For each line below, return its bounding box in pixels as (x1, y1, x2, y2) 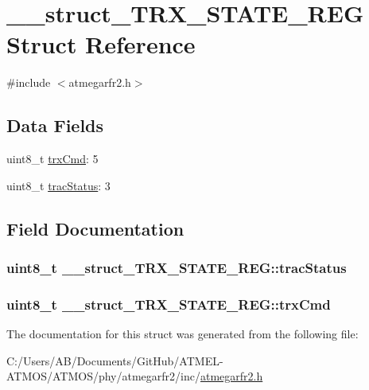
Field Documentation (6, 216, 184, 240)
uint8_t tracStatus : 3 (6, 177, 111, 193)
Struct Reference (6, 28, 196, 60)
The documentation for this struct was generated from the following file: (6, 326, 359, 342)
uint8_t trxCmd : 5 (6, 150, 99, 167)
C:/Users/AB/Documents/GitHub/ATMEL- (6, 352, 223, 369)
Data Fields (6, 113, 104, 138)
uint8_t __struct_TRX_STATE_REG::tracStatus (6, 258, 347, 277)
